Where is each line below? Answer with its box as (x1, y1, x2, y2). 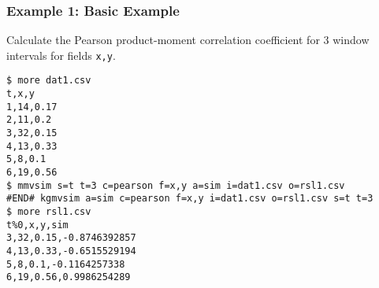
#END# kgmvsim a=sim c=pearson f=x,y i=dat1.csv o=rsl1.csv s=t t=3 (6, 193, 373, 205)
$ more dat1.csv (6, 75, 91, 87)
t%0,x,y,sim (6, 219, 69, 231)
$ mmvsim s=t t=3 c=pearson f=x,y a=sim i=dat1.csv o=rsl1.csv (6, 179, 345, 191)
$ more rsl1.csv (6, 206, 91, 218)
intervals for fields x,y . (6, 46, 116, 63)
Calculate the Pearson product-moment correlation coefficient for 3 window (6, 31, 370, 48)
